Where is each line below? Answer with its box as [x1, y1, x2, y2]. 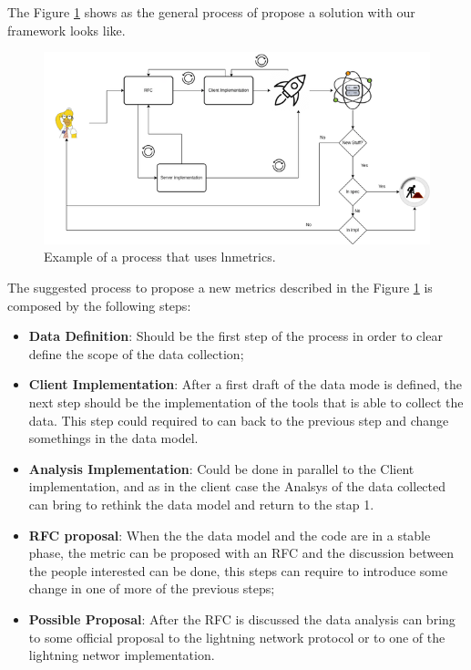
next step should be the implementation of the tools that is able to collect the [28, 393, 464, 412]
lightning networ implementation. [28, 645, 215, 665]
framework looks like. [7, 20, 126, 39]
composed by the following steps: [7, 295, 191, 314]
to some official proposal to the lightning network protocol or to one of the [28, 627, 445, 646]
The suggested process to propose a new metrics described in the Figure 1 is [7, 278, 433, 297]
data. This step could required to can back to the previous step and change [28, 410, 449, 429]
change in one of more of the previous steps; [28, 579, 275, 598]
